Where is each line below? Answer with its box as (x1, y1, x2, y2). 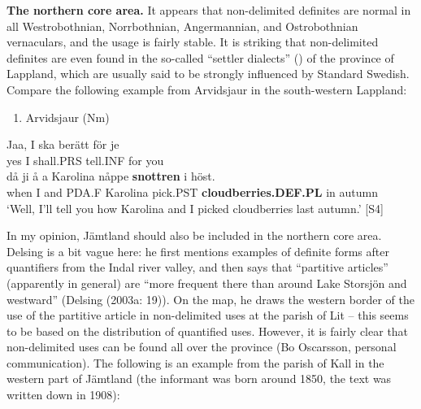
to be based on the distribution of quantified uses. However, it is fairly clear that (7, 322, 409, 339)
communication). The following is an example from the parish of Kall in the (7, 354, 384, 371)
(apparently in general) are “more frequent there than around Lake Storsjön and (7, 274, 407, 291)
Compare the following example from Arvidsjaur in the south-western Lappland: (7, 80, 407, 98)
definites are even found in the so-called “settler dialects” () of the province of (7, 49, 394, 66)
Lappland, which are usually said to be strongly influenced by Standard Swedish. (7, 65, 410, 82)
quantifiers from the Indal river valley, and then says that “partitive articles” (7, 259, 388, 276)
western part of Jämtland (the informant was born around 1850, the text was (7, 370, 392, 387)
